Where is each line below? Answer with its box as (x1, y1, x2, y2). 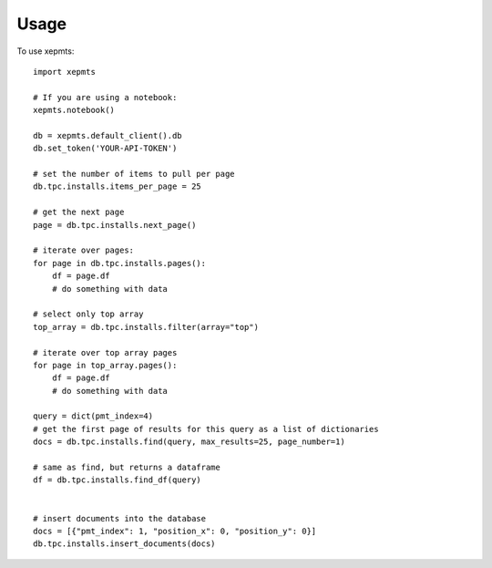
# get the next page (33, 207, 125, 218)
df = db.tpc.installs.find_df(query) (33, 475, 202, 485)
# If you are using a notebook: (33, 92, 178, 102)
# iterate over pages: (33, 245, 135, 255)
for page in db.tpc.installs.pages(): (33, 258, 207, 268)
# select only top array (33, 309, 144, 319)
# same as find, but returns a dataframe (33, 462, 220, 473)
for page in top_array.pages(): (33, 360, 178, 370)
